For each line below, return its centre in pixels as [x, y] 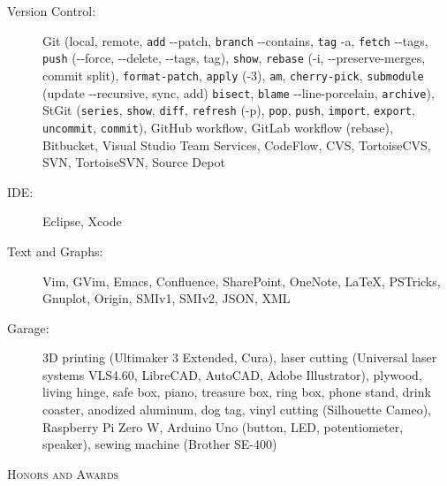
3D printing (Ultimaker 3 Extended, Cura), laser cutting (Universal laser [240, 357]
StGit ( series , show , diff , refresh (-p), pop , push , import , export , [229, 110]
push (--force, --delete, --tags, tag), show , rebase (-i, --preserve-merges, [234, 58]
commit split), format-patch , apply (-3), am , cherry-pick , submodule [233, 75]
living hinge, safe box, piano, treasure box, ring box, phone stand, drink [237, 392]
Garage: [28, 327]
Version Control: [52, 11]
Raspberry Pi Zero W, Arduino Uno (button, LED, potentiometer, [223, 426]
